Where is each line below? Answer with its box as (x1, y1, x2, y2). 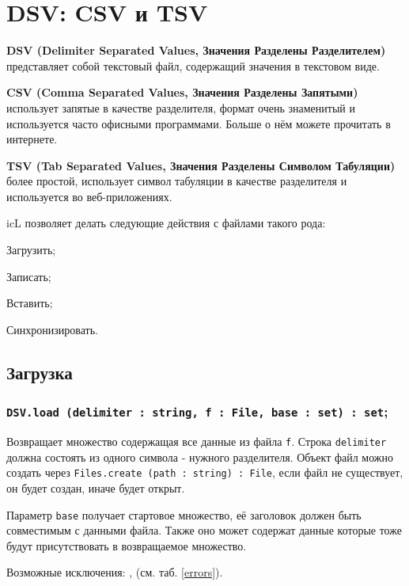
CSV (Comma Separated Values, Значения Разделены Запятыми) (6, 84, 358, 101)
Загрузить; (6, 242, 56, 258)
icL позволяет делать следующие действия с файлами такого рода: (6, 215, 326, 231)
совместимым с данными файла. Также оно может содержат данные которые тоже (6, 522, 402, 538)
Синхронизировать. (6, 321, 99, 337)
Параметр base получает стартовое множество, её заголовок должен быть (6, 506, 362, 523)
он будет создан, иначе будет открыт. (6, 479, 185, 496)
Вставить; (6, 295, 53, 311)
